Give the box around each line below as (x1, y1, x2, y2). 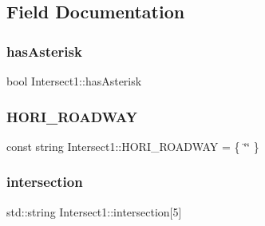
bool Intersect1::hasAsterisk (6, 73, 142, 89)
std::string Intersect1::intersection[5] (6, 203, 182, 220)
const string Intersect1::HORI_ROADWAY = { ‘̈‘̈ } (6, 137, 259, 154)
